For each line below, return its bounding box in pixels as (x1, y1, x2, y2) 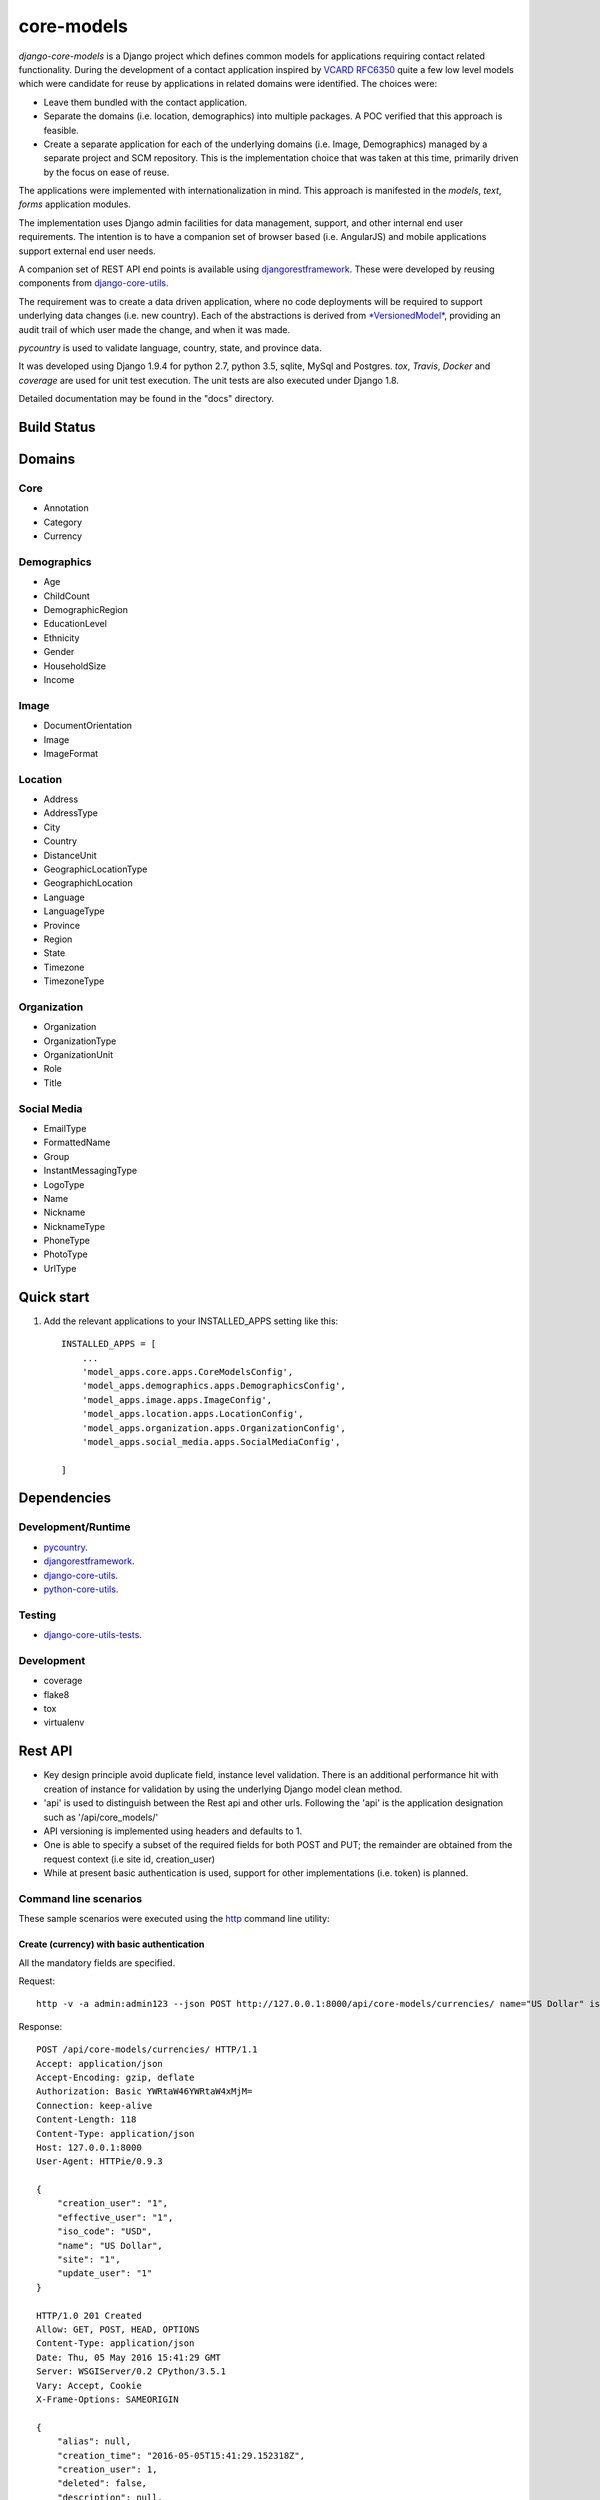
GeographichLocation (43, 877, 134, 889)
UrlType (43, 1262, 77, 1274)
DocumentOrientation (43, 720, 133, 732)
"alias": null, (56, 2436, 132, 2447)
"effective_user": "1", (56, 2211, 174, 2223)
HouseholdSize (43, 660, 107, 672)
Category (43, 516, 83, 528)
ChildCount (43, 590, 90, 602)
